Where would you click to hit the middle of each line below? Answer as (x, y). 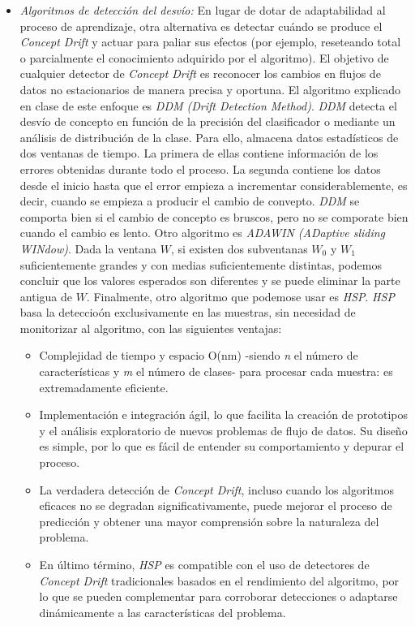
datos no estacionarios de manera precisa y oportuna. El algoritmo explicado (210, 89)
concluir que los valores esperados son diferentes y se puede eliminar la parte (210, 281)
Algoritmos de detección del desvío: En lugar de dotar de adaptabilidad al (203, 10)
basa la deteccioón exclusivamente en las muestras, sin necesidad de (188, 312)
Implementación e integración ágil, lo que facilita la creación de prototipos (224, 414)
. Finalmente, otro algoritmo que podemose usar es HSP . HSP (240, 296)
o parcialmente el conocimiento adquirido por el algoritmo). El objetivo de (204, 57)
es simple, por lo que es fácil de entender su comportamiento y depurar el (222, 446)
